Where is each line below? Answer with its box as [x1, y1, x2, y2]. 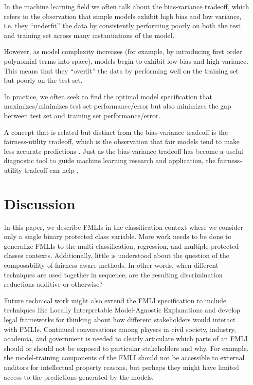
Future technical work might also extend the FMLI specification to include [4, 295, 226, 305]
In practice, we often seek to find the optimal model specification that [4, 91, 212, 101]
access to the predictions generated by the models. [4, 371, 154, 382]
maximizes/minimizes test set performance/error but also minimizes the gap [4, 101, 231, 111]
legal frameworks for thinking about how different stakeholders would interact [4, 314, 236, 324]
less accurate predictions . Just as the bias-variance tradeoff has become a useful [4, 146, 243, 156]
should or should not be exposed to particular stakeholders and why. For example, [4, 343, 249, 353]
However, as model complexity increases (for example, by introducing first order [4, 46, 242, 56]
